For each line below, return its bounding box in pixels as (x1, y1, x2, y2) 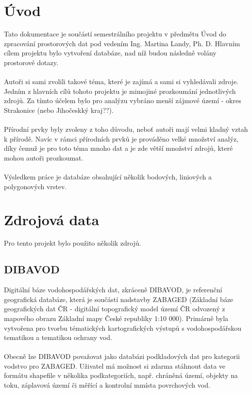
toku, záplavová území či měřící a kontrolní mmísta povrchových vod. (4, 380, 210, 390)
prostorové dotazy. (4, 57, 58, 67)
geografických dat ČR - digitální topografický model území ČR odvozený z (4, 304, 225, 314)
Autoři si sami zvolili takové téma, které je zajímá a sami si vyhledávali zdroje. (4, 76, 238, 87)
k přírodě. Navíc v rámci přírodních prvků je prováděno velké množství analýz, (4, 133, 238, 143)
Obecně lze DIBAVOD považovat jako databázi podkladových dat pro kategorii (4, 351, 240, 361)
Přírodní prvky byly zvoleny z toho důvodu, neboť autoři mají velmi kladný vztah (4, 124, 248, 134)
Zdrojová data (4, 210, 100, 230)
